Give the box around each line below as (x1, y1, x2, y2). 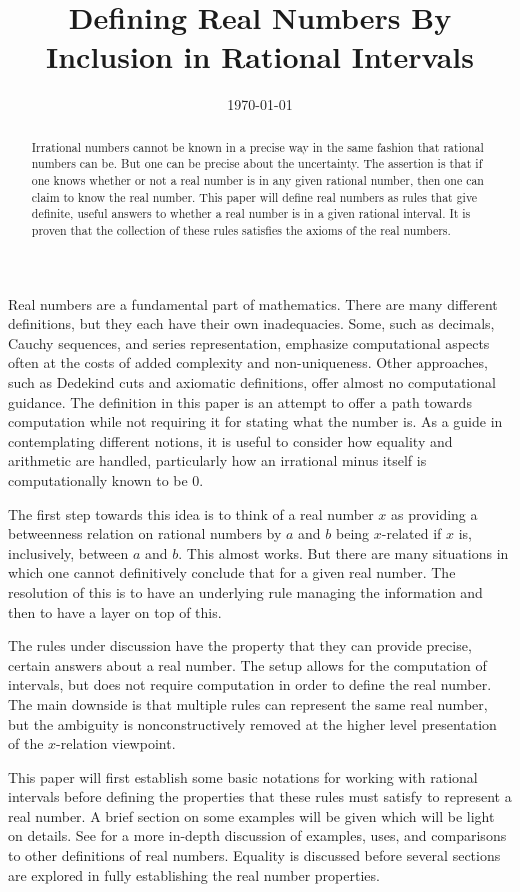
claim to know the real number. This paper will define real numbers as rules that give (31, 188, 478, 205)
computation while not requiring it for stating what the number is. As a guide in (8, 411, 503, 432)
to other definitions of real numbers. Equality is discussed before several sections (8, 845, 501, 866)
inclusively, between (8, 542, 129, 563)
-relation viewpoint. (56, 733, 176, 754)
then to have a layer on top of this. (8, 601, 222, 622)
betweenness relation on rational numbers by (8, 523, 282, 544)
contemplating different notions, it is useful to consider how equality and (8, 430, 453, 451)
